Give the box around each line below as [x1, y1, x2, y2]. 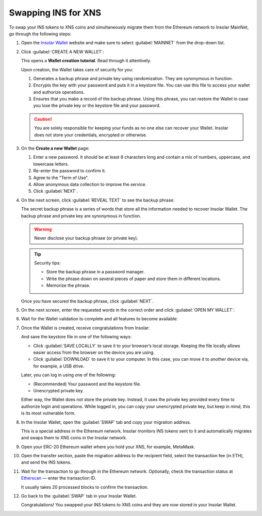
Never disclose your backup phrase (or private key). [34, 235, 138, 241]
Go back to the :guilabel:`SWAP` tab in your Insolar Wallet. [21, 493, 137, 499]
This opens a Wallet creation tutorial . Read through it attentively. [21, 58, 151, 64]
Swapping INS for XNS [9, 7, 101, 18]
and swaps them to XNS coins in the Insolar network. [21, 435, 127, 441]
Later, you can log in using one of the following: [21, 372, 116, 378]
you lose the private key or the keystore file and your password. [33, 102, 161, 109]
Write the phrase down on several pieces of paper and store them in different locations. [46, 276, 221, 282]
